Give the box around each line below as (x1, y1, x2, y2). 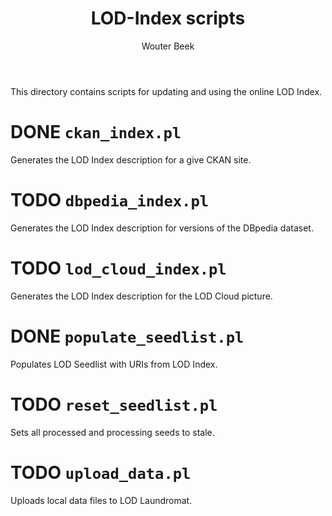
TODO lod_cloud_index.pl (10, 257, 227, 279)
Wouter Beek (141, 40, 195, 52)
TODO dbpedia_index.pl (10, 189, 210, 212)
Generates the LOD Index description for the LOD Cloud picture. (10, 290, 273, 302)
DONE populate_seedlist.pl (10, 325, 245, 347)
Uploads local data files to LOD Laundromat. (10, 494, 193, 506)
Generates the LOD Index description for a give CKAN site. (10, 153, 252, 166)
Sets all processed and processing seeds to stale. (10, 426, 215, 438)
